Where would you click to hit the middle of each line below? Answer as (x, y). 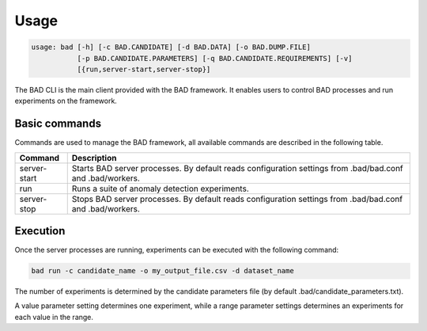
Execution (40, 231)
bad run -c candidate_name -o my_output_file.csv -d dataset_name (162, 271)
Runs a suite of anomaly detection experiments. (160, 188)
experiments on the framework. (66, 101)
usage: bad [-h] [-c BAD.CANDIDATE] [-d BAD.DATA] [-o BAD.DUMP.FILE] (171, 47)
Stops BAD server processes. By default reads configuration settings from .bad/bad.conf (237, 199)
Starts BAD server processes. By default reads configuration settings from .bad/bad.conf (237, 168)
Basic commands (58, 124)
